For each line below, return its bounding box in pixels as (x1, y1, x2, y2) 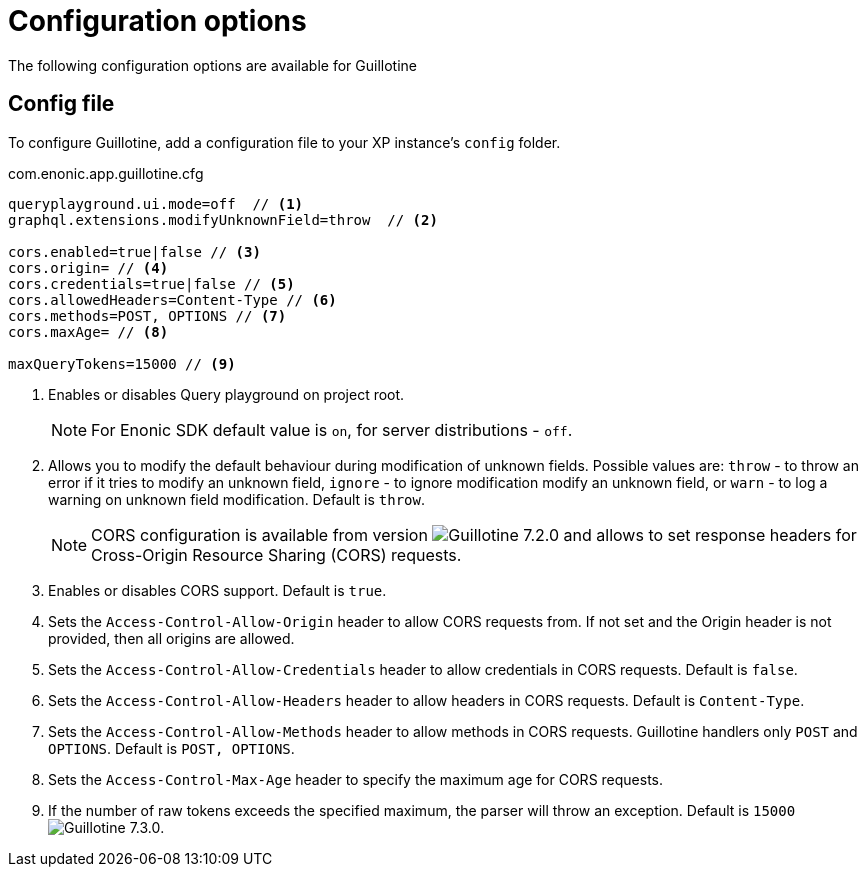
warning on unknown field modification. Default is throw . (48, 490, 426, 508)
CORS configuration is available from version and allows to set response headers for (91, 524, 857, 545)
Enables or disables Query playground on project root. (48, 385, 405, 403)
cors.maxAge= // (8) (8, 323, 169, 340)
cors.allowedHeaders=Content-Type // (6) (8, 291, 337, 308)
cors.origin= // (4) (8, 259, 169, 276)
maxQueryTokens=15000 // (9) (8, 355, 236, 372)
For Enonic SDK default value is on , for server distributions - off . (91, 419, 573, 440)
